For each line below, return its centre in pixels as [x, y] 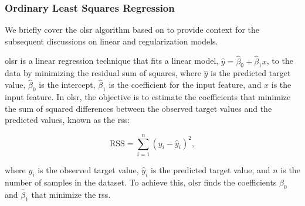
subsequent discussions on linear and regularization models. [111, 41]
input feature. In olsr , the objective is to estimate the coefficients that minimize [148, 97]
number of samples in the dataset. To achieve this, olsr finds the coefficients [141, 182]
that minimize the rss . [71, 194]
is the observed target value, [88, 169]
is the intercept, [67, 85]
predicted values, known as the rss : [67, 120]
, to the [280, 61]
